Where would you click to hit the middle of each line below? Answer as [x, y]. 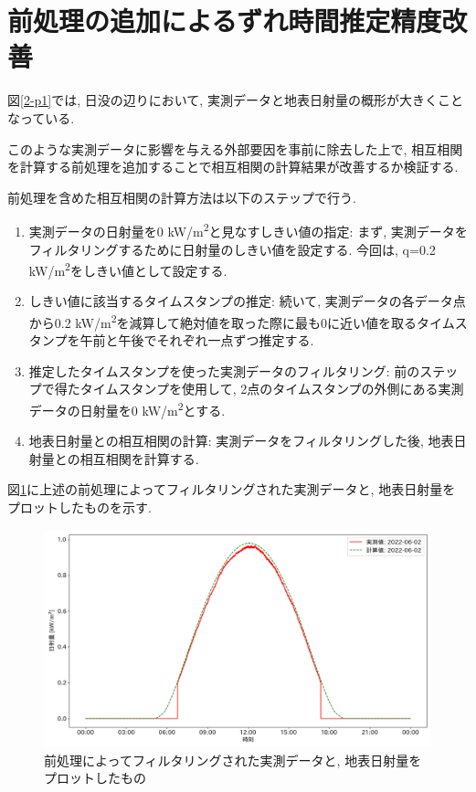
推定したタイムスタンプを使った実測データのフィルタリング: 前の [224, 370]
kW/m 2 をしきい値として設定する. [128, 269]
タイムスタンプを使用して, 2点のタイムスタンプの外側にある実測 [272, 389]
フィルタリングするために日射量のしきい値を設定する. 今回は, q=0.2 [232, 249]
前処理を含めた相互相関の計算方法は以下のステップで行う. [182, 197]
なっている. [41, 117]
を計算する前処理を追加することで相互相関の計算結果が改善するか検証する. [233, 167]
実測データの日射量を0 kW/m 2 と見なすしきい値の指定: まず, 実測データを [248, 230]
